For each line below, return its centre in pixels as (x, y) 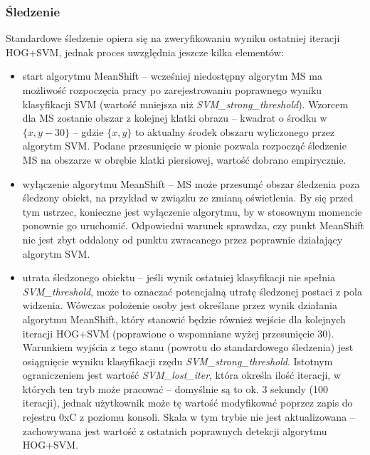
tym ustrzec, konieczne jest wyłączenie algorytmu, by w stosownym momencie (192, 211)
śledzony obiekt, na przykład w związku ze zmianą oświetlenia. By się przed (188, 198)
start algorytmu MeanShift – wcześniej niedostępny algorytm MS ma (172, 76)
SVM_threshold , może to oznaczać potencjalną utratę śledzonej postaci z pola (192, 291)
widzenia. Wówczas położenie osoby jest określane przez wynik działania (180, 305)
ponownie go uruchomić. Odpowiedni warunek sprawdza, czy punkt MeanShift (193, 225)
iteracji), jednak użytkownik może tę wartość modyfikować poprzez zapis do (187, 403)
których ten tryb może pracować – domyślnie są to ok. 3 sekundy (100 (175, 388)
